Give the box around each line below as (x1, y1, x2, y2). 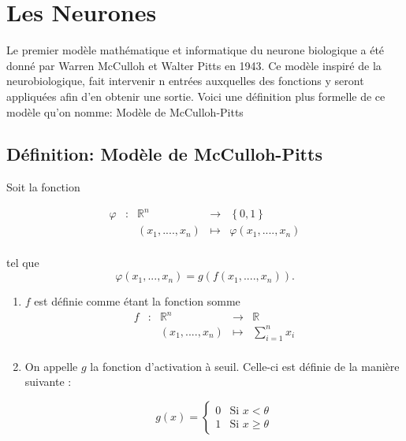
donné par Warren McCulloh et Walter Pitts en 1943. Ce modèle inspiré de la (6, 57, 382, 73)
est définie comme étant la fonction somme (34, 293, 240, 309)
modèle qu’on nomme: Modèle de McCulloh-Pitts (6, 103, 244, 120)
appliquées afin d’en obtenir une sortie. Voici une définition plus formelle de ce (6, 87, 386, 104)
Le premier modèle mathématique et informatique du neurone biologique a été (6, 42, 385, 58)
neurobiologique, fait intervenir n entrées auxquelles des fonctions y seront (6, 72, 364, 89)
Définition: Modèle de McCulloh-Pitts (6, 142, 322, 166)
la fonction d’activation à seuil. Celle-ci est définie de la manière (90, 358, 400, 374)
